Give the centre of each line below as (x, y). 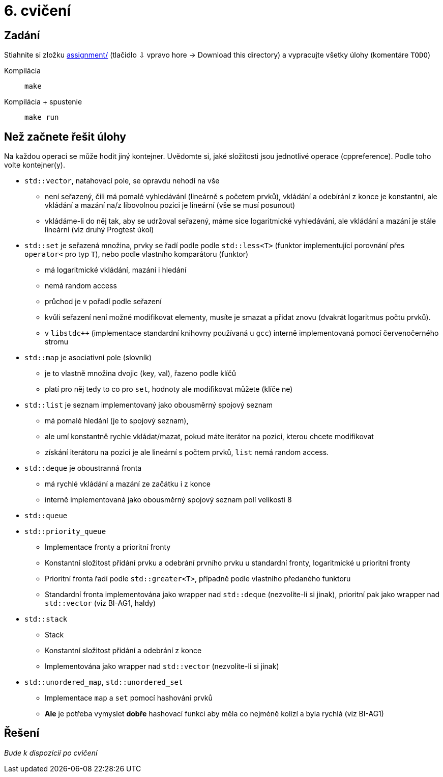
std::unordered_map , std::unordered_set (104, 682)
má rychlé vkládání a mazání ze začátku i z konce (128, 484)
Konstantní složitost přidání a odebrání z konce (123, 651)
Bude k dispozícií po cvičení (51, 753)
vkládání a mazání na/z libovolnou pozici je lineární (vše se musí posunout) (170, 205)
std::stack (46, 619)
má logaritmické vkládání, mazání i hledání (116, 270)
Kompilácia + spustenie (43, 102)
